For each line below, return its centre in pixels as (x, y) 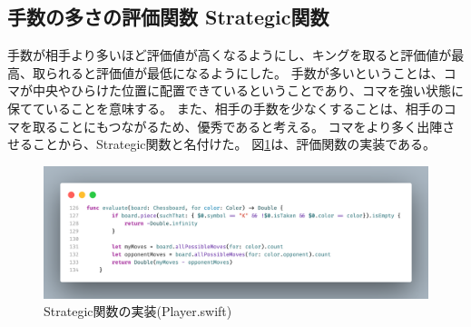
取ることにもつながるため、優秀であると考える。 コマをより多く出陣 (237, 126)
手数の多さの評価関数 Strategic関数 (168, 17)
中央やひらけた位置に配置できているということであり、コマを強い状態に (248, 90)
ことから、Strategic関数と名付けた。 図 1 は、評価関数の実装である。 (234, 144)
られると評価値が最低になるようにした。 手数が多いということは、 (244, 72)
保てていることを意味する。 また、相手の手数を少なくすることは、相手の (226, 108)
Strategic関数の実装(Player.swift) (138, 311)
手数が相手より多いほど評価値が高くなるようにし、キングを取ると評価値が (230, 55)
